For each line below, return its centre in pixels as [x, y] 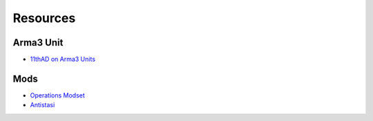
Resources [44, 18]
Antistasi [42, 105]
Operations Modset [58, 95]
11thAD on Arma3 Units [63, 59]
